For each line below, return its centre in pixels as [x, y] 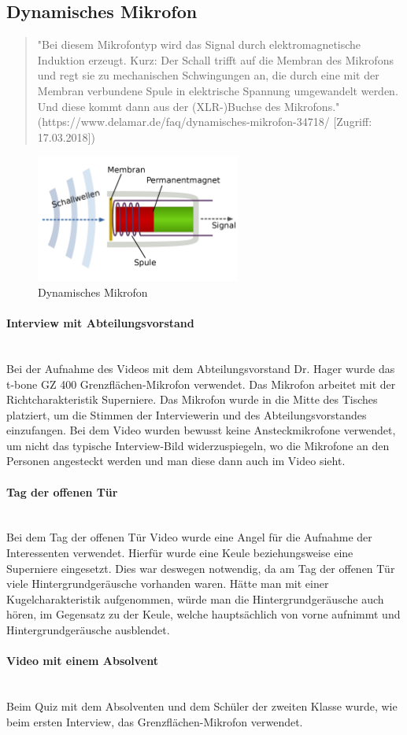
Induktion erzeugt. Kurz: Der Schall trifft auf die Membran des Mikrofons [215, 59]
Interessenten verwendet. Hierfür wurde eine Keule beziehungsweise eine [180, 553]
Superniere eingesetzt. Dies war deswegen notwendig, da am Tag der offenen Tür [201, 568]
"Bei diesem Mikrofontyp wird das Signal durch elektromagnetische [199, 44]
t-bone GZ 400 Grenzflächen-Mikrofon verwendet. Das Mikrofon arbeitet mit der [201, 384]
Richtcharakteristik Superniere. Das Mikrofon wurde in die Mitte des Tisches [192, 399]
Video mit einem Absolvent [82, 661]
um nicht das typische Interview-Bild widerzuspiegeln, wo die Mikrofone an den [198, 445]
